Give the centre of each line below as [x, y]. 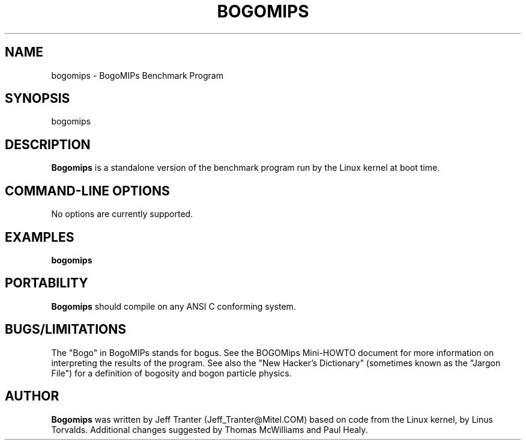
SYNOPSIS [38, 99]
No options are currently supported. [122, 214]
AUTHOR [32, 396]
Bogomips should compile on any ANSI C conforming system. [174, 306]
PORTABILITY [47, 283]
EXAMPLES [40, 237]
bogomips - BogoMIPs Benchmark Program [137, 75]
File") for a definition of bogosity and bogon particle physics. [171, 373]
